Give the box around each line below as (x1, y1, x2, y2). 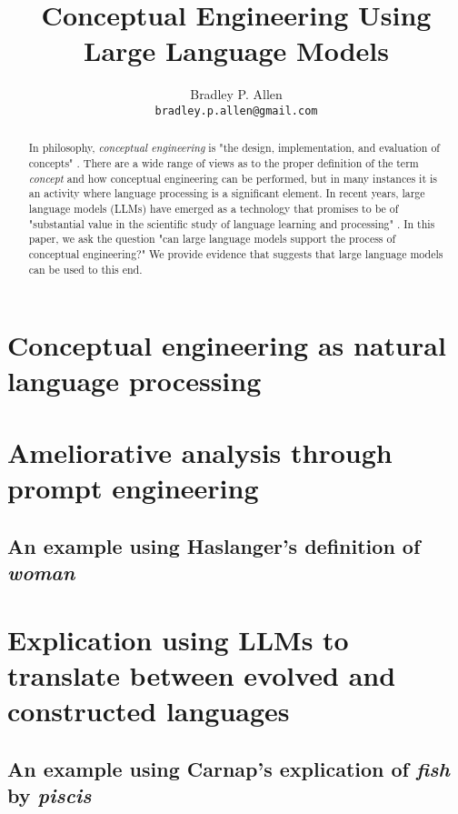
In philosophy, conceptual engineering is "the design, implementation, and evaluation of (28, 140, 440, 156)
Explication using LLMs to (7, 620, 349, 658)
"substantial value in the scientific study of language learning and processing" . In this (28, 216, 435, 231)
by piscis (7, 780, 92, 809)
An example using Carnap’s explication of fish (7, 754, 450, 782)
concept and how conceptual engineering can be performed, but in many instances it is (28, 170, 437, 186)
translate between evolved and (7, 656, 396, 693)
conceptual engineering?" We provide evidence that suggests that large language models (28, 246, 443, 261)
